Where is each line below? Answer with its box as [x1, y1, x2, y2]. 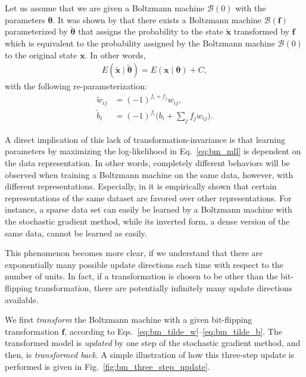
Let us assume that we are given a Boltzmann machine [5, 2, 205, 14]
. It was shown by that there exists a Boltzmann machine [52, 13, 261, 26]
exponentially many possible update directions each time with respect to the [5, 258, 283, 270]
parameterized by [5, 25, 68, 38]
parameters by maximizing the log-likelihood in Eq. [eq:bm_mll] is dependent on [5, 145, 301, 157]
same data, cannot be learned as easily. [5, 226, 147, 239]
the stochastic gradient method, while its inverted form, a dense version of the [5, 215, 290, 227]
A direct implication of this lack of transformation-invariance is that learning [5, 133, 286, 145]
